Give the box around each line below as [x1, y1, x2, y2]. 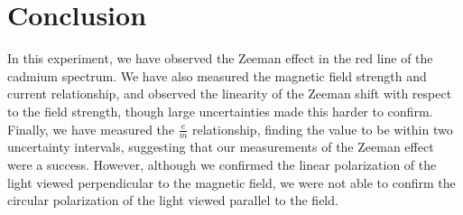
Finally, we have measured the [7, 119, 175, 138]
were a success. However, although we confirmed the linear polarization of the [7, 154, 437, 173]
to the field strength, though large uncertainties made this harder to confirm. [7, 101, 433, 120]
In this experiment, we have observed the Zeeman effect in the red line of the [7, 49, 433, 68]
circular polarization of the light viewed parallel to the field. [7, 191, 338, 210]
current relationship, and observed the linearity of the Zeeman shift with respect [7, 84, 452, 103]
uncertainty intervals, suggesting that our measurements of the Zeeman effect [7, 137, 434, 156]
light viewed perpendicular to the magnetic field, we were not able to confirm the [7, 173, 456, 192]
